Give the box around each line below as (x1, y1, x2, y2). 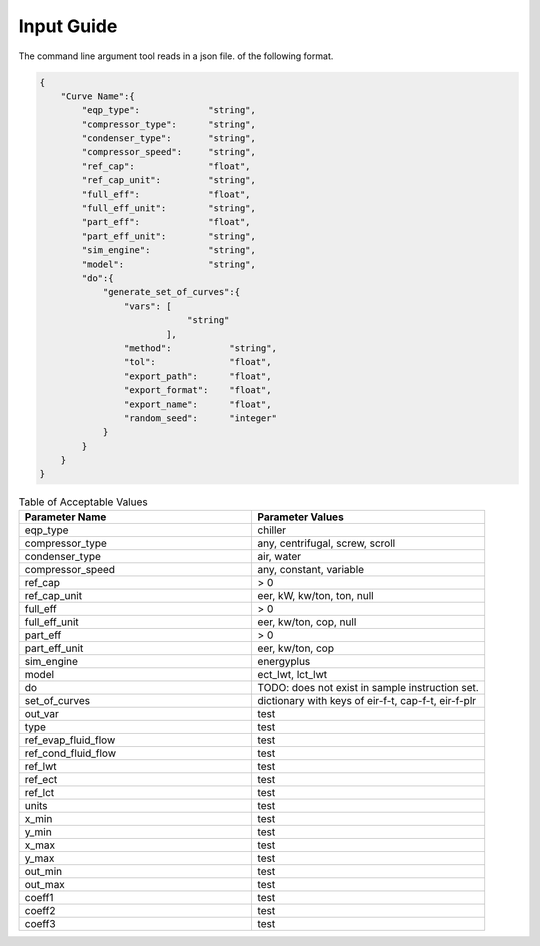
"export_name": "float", (123, 398, 272, 410)
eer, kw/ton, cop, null (257, 615, 357, 629)
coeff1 (24, 890, 54, 904)
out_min (24, 864, 63, 878)
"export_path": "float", (123, 370, 272, 382)
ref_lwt (24, 759, 57, 773)
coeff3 (24, 916, 56, 930)
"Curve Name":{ (60, 90, 135, 102)
